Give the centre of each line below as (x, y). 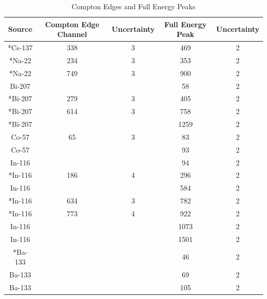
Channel (72, 34)
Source (20, 29)
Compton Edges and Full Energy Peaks (133, 6)
